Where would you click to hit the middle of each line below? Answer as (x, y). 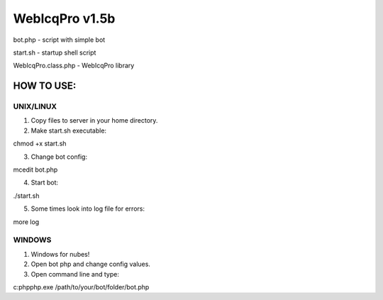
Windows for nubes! (60, 254)
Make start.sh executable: (68, 130)
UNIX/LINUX (35, 106)
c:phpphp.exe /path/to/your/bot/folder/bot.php (81, 287)
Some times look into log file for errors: (88, 209)
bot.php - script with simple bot (59, 40)
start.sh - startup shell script (55, 52)
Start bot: (45, 183)
